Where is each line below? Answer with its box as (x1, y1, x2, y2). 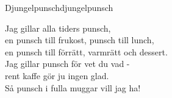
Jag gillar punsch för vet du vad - (5, 57, 130, 70)
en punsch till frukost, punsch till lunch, (5, 33, 154, 46)
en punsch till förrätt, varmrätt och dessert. (5, 45, 168, 58)
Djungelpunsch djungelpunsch (5, 1, 113, 13)
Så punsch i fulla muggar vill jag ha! (5, 81, 141, 94)
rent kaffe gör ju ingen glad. (5, 69, 109, 82)
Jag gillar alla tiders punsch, (5, 21, 111, 34)
